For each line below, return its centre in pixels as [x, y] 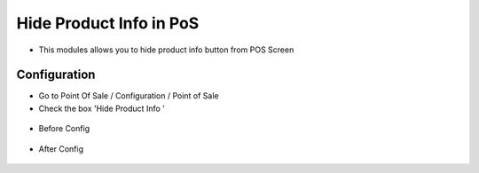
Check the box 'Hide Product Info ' [102, 108]
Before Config [64, 129]
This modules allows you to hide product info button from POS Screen [166, 50]
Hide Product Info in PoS [108, 23]
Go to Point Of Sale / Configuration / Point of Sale [129, 96]
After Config [61, 149]
